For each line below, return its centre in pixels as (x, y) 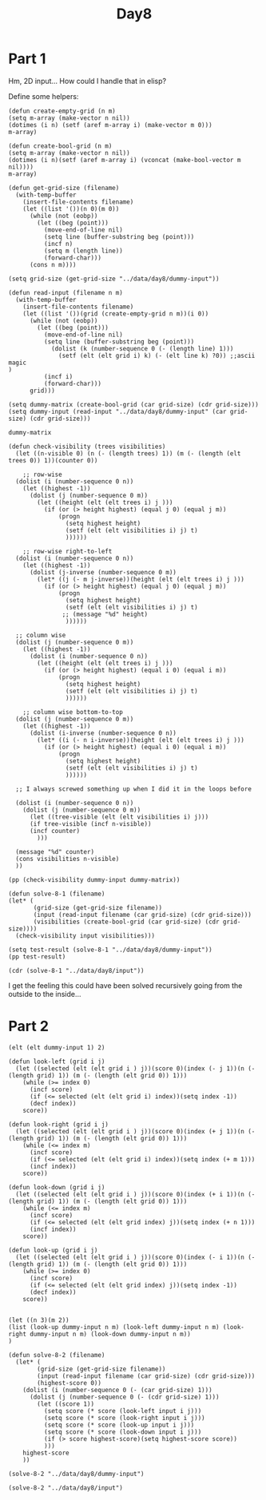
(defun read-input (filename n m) (66, 292)
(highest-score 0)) (69, 1383)
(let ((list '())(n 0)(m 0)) (71, 208)
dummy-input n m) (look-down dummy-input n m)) (110, 1334)
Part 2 (29, 1026)
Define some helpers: (44, 96)
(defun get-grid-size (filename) (64, 188)
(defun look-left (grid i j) (57, 1062)
